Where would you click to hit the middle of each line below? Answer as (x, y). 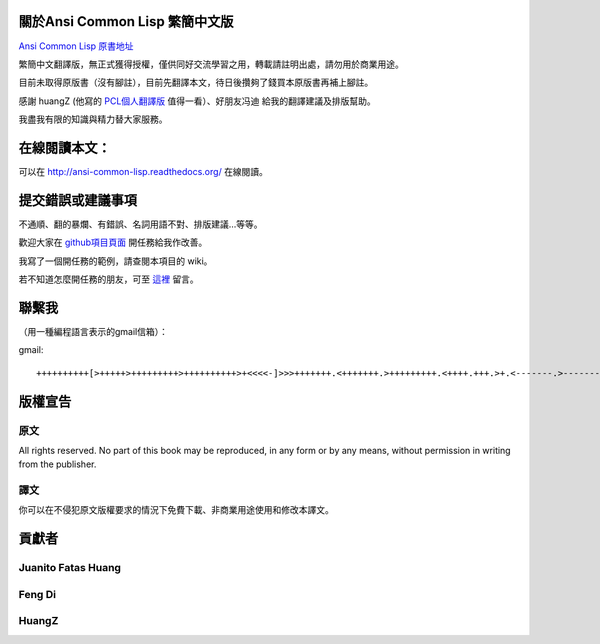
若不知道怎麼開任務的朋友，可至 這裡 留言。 (108, 279)
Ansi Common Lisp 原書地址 (76, 46)
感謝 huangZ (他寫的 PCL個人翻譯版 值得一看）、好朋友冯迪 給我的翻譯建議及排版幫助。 (197, 101)
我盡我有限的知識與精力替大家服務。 (93, 119)
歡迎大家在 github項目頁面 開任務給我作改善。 (113, 242)
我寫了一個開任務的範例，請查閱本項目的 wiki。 (115, 261)
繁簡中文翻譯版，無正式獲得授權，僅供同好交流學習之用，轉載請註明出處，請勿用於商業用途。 (211, 64)
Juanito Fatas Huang (70, 568)
